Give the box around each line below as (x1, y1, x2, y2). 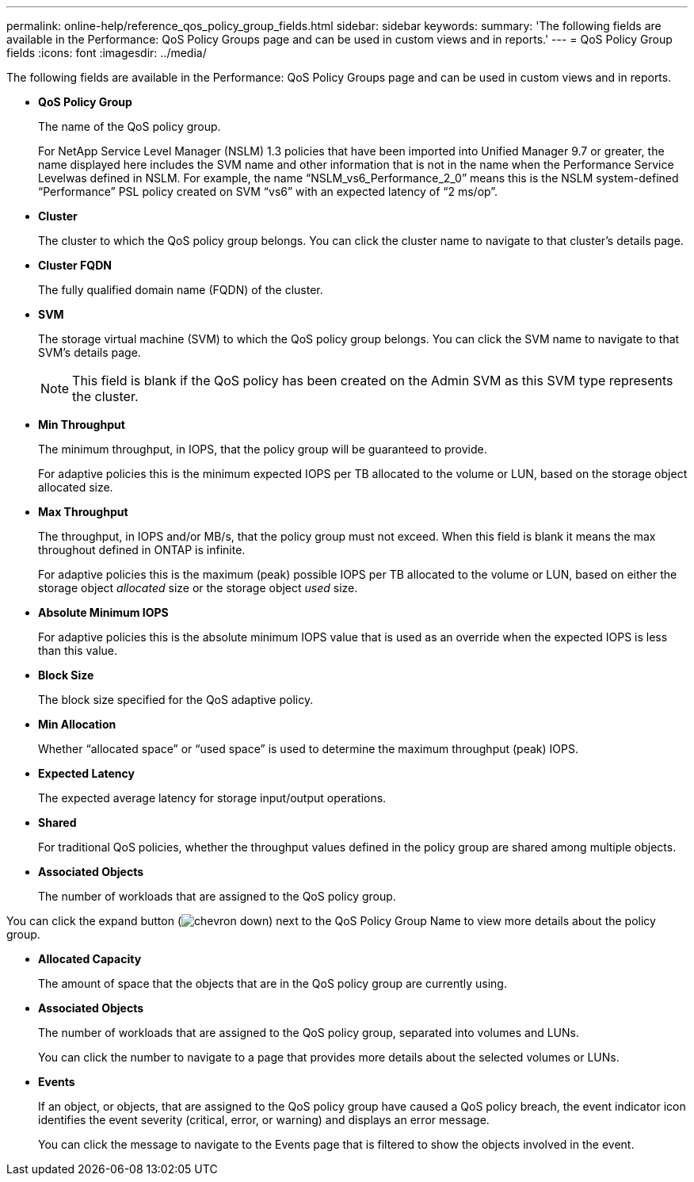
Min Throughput (38, 418, 125, 431)
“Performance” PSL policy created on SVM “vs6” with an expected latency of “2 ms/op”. (38, 185, 498, 198)
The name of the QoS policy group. (38, 120, 221, 133)
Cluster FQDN (38, 258, 112, 272)
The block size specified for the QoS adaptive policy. (38, 693, 314, 706)
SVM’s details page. (38, 346, 141, 359)
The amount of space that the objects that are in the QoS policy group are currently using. (38, 977, 507, 990)
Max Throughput (38, 505, 128, 518)
